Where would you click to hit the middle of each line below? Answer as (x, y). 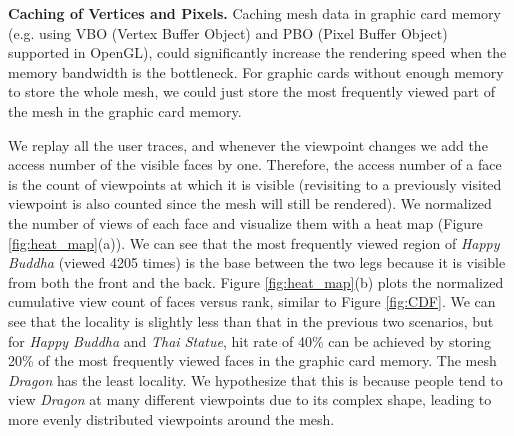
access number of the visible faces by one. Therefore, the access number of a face (255, 164)
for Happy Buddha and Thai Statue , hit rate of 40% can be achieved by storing (250, 340)
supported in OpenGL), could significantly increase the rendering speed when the (257, 52)
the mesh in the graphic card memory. (125, 110)
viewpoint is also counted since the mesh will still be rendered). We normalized (250, 203)
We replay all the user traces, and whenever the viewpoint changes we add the (248, 144)
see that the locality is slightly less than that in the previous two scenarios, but (251, 320)
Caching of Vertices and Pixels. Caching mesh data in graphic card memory (254, 13)
